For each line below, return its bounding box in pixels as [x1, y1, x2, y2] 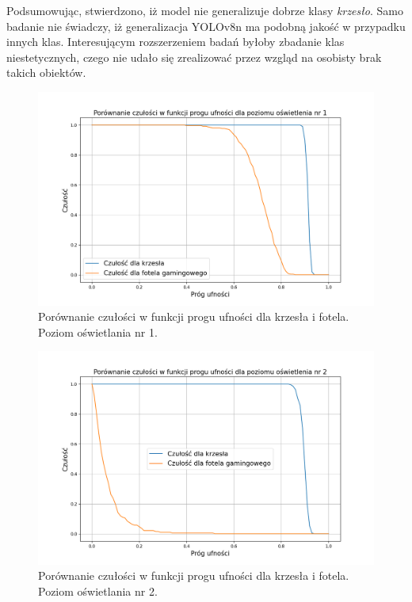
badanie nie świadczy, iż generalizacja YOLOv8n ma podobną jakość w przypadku [6, 17, 406, 34]
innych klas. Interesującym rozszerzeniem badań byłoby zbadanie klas [6, 33, 345, 50]
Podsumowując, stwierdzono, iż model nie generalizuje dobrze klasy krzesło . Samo [6, 2, 403, 18]
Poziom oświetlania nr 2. [38, 583, 158, 600]
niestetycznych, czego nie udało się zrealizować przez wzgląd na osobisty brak [6, 48, 382, 65]
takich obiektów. [6, 64, 86, 81]
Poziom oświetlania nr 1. [38, 323, 158, 340]
